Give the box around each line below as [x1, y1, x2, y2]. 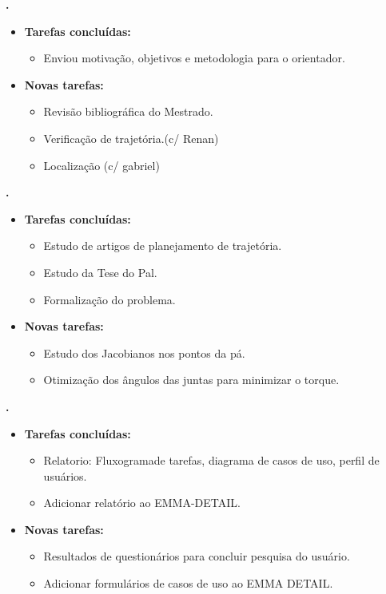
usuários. [43, 467, 87, 484]
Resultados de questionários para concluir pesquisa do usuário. [43, 548, 350, 564]
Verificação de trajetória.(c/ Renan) [43, 129, 219, 146]
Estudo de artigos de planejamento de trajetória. [43, 237, 282, 254]
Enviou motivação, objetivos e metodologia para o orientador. [43, 49, 345, 66]
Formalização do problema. [43, 291, 176, 307]
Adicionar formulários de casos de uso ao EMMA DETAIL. [43, 575, 333, 592]
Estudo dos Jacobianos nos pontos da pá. [43, 344, 245, 361]
